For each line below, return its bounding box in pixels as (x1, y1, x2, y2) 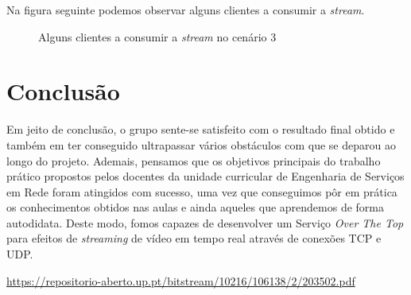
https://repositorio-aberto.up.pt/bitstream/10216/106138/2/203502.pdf (6, 272, 355, 289)
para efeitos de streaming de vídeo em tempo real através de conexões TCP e (6, 230, 382, 246)
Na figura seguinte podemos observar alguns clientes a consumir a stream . (6, 2, 365, 17)
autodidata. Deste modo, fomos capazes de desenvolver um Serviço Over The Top (6, 214, 404, 231)
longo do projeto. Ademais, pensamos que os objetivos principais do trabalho (6, 152, 381, 169)
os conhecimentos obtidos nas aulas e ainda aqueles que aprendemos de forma (6, 199, 385, 215)
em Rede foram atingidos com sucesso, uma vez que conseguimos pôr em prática (6, 183, 397, 200)
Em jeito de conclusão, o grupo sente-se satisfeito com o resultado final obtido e (6, 121, 395, 138)
